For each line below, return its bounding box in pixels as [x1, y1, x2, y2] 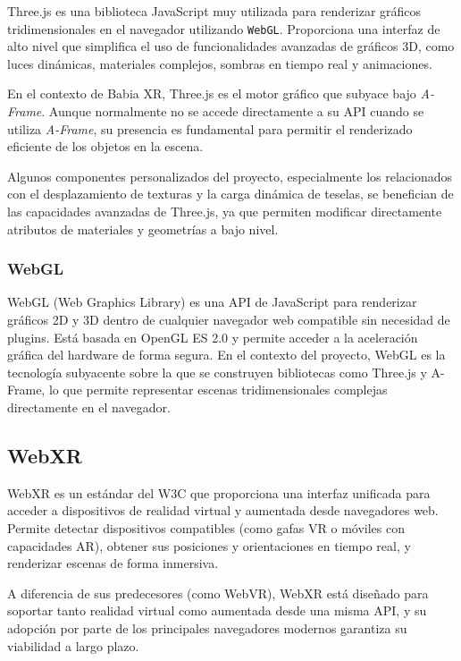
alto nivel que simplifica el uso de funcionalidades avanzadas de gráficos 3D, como [7, 37, 455, 55]
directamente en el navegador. [7, 397, 171, 416]
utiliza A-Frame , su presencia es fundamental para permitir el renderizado [7, 119, 413, 138]
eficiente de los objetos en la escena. [7, 137, 204, 156]
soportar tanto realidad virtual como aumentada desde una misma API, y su [7, 601, 427, 620]
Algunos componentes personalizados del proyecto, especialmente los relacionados [7, 166, 453, 185]
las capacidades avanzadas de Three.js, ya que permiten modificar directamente [7, 202, 442, 220]
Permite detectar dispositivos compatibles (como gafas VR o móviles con [7, 518, 405, 537]
